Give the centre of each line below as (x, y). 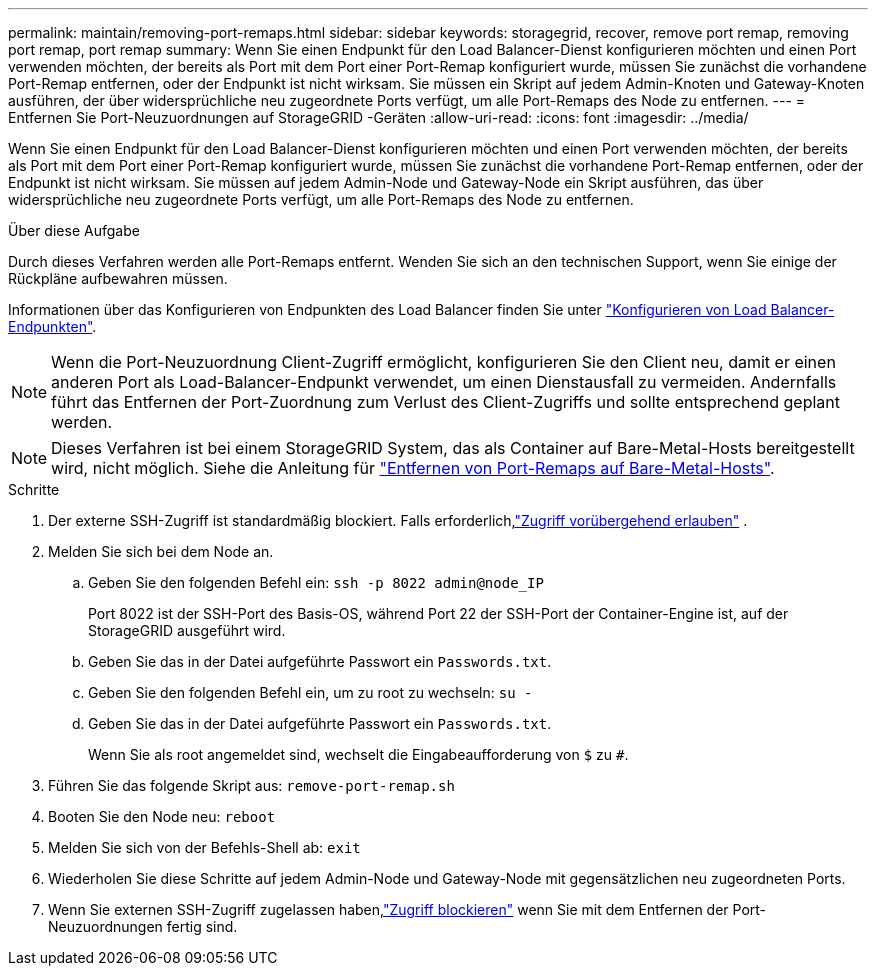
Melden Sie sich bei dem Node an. (161, 551)
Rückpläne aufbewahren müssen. (118, 278)
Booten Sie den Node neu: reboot (162, 816)
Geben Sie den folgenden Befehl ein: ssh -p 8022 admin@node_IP (316, 582)
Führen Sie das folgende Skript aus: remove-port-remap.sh (251, 785)
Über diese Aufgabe (74, 230)
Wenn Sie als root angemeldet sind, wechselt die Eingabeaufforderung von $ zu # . (358, 754)
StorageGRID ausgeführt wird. (187, 630)
